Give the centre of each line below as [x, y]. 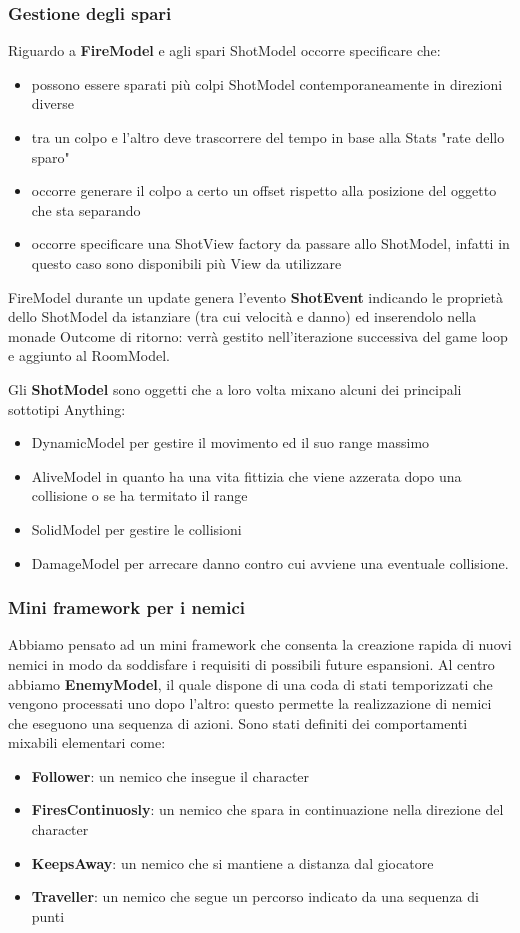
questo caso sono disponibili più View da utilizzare [186, 262]
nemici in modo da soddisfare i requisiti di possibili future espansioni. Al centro [251, 663]
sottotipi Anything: [67, 408]
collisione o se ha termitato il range [139, 495]
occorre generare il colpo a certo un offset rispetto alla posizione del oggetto [264, 190]
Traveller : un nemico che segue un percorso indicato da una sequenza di [255, 896]
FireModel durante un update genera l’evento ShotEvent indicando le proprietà [255, 296]
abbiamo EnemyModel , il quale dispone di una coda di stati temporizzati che [250, 683]
